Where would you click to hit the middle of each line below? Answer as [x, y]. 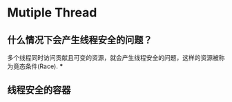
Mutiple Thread [52, 13]
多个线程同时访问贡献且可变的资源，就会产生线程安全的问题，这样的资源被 [113, 58]
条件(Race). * [44, 66]
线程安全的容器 [39, 90]
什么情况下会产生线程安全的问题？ [80, 40]
